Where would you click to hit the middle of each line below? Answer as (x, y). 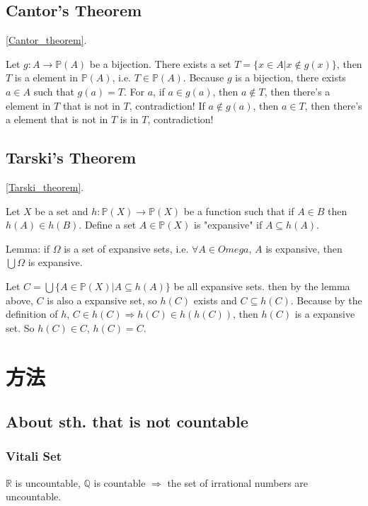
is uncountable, (48, 482)
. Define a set (108, 225)
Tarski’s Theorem (71, 157)
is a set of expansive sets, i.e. (126, 248)
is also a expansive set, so (102, 300)
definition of (32, 314)
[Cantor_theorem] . (46, 40)
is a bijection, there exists (291, 77)
